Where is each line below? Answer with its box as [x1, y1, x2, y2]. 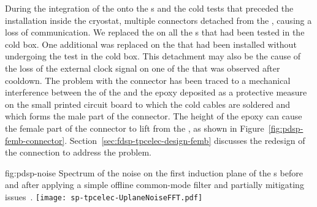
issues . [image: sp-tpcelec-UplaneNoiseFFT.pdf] [5, 190, 203, 203]
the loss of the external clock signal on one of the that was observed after [5, 61, 280, 74]
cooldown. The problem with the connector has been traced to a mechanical [5, 73, 291, 86]
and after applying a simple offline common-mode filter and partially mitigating [5, 178, 304, 191]
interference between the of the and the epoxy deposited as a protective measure [5, 86, 307, 99]
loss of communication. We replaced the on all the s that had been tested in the [5, 26, 305, 39]
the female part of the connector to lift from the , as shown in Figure [5, 121, 264, 134]
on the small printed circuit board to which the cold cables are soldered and [5, 97, 291, 110]
